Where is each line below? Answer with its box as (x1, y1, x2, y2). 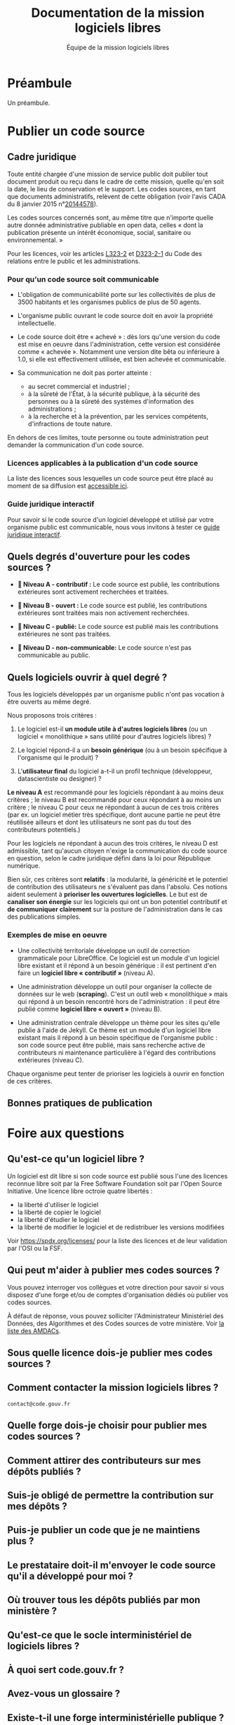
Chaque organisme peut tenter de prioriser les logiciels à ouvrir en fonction (7, 1069, 224, 1078)
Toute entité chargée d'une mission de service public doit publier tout (7, 170, 208, 178)
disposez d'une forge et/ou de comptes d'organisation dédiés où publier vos (7, 1290, 229, 1299)
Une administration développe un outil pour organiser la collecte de (17, 982, 213, 991)
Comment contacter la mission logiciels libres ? (7, 1382, 219, 1394)
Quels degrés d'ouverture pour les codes (7, 550, 191, 562)
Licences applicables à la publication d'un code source (7, 458, 199, 468)
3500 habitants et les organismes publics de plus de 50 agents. (17, 298, 201, 306)
